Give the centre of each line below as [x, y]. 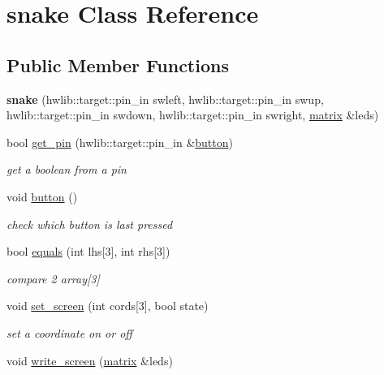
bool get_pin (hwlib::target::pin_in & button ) [120, 142]
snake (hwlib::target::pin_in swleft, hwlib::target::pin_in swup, [165, 99]
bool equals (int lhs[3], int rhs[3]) [88, 251]
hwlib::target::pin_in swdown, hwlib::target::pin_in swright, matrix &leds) [193, 115]
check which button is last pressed [90, 224]
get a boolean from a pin [67, 169]
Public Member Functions [118, 65]
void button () [42, 196]
